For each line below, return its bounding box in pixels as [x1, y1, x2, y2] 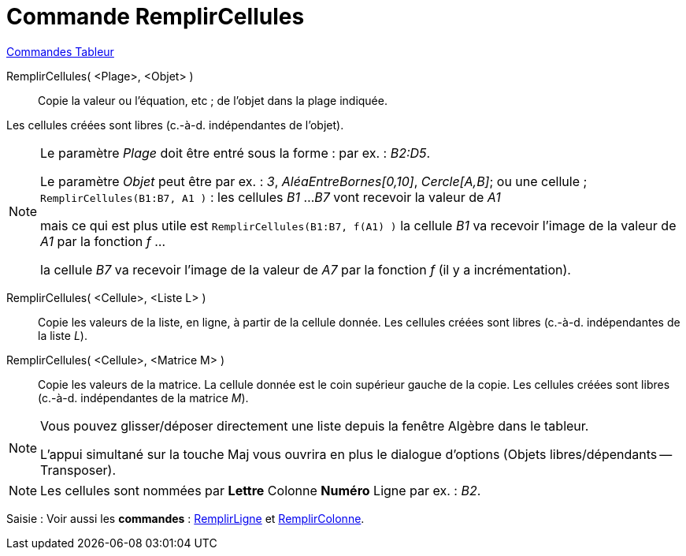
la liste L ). [38, 328, 87, 342]
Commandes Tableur [6, 44, 114, 58]
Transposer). [40, 461, 117, 478]
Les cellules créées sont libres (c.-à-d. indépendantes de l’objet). [6, 118, 344, 132]
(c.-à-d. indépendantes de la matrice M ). [38, 390, 249, 405]
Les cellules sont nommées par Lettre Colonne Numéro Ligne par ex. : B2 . [40, 482, 481, 498]
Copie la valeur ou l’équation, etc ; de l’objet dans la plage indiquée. [38, 93, 387, 107]
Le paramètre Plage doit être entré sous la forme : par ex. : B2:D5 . [40, 144, 431, 161]
